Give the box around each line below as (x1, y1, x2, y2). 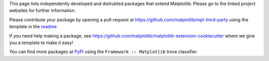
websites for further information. (9, 7, 76, 13)
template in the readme (9, 24, 57, 30)
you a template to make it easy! (9, 40, 73, 46)
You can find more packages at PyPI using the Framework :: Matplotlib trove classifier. (9, 49, 198, 55)
